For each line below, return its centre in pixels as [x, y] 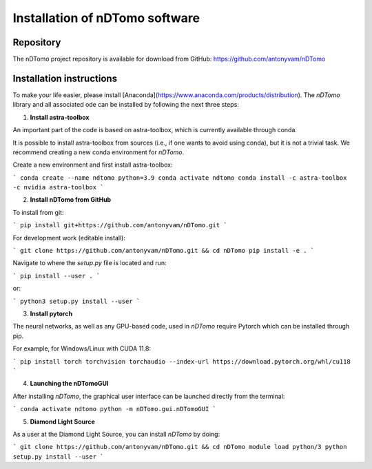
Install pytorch [51, 314]
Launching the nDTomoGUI [69, 384]
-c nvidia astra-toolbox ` [58, 187]
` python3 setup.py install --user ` [76, 301]
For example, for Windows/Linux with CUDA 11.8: [82, 348]
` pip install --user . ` [56, 276]
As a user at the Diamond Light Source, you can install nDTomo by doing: [116, 434]
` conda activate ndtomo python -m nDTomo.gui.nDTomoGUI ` [115, 409]
